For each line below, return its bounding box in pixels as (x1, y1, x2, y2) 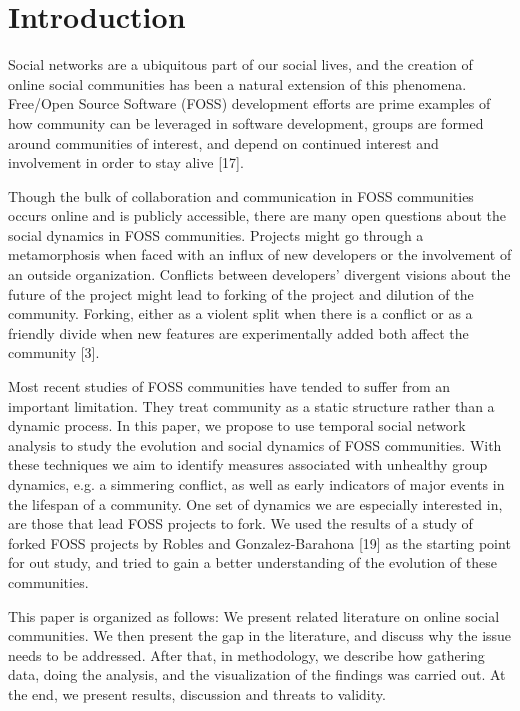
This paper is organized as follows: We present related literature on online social (8, 605, 500, 626)
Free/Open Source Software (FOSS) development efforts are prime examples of (8, 93, 491, 114)
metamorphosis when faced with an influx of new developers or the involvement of (8, 244, 512, 265)
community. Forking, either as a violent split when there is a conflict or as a (8, 303, 473, 324)
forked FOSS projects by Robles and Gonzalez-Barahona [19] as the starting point (8, 532, 511, 553)
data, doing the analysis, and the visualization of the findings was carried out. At (8, 664, 506, 685)
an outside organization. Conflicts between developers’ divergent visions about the (8, 264, 511, 285)
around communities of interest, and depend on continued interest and (8, 132, 439, 153)
